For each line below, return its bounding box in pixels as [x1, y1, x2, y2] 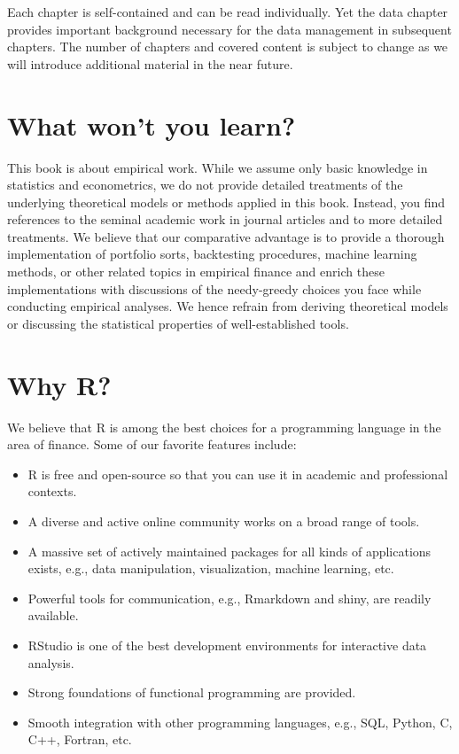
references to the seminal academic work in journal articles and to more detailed [7, 210, 443, 229]
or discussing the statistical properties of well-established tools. [7, 314, 349, 332]
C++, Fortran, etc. [27, 730, 132, 749]
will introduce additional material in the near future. [7, 54, 293, 73]
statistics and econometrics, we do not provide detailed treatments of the [7, 175, 403, 194]
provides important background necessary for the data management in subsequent [7, 19, 452, 38]
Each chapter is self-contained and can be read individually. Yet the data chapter [7, 3, 448, 20]
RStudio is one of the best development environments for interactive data [27, 635, 427, 654]
